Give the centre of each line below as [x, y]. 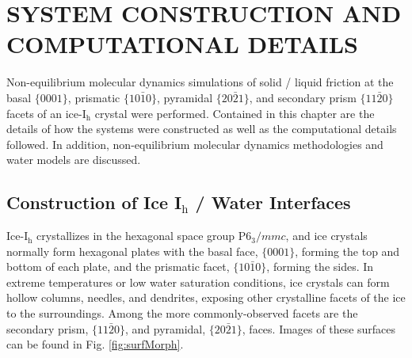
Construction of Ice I [94, 202]
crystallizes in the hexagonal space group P [141, 236]
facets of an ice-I [46, 113]
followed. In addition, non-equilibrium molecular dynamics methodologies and [195, 144]
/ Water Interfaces [273, 202]
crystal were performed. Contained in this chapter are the [235, 113]
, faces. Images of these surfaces [319, 328]
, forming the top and [347, 251]
